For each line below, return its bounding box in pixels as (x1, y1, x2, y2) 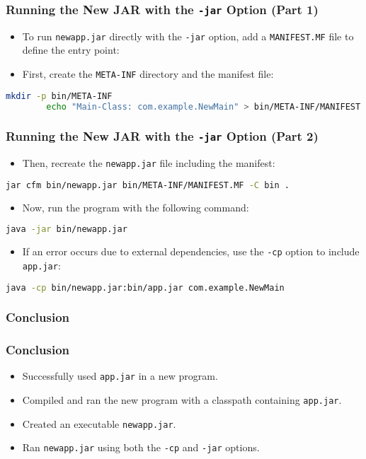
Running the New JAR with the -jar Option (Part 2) (6, 127, 319, 145)
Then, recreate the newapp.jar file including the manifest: (22, 156, 275, 170)
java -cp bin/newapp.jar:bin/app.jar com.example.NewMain (6, 282, 285, 293)
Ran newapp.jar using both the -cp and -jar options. (22, 440, 260, 455)
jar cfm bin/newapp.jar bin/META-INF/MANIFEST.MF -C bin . (6, 180, 290, 190)
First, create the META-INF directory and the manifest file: (22, 66, 274, 81)
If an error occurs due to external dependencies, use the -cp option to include (22, 244, 360, 259)
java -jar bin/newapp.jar (6, 224, 127, 235)
